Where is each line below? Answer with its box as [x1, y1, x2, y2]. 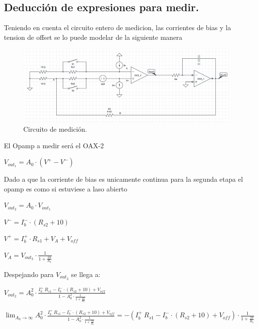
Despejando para [4, 269, 54, 279]
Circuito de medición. [23, 124, 87, 134]
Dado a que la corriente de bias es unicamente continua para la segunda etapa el [4, 174, 243, 184]
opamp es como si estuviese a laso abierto [4, 183, 128, 193]
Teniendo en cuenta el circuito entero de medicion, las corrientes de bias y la [4, 22, 231, 33]
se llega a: [71, 269, 100, 279]
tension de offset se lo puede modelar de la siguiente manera [4, 32, 182, 42]
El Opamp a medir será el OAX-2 [4, 140, 104, 150]
